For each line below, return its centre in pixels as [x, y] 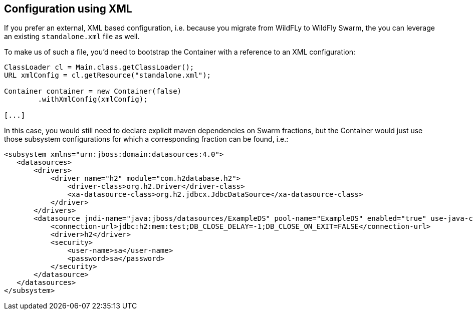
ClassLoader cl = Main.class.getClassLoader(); [99, 67]
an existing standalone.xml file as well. [72, 37]
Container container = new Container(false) [93, 91]
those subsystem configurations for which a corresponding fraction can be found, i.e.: [146, 139]
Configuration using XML [68, 9]
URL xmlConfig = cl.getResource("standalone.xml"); [108, 75]
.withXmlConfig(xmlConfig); [93, 99]
